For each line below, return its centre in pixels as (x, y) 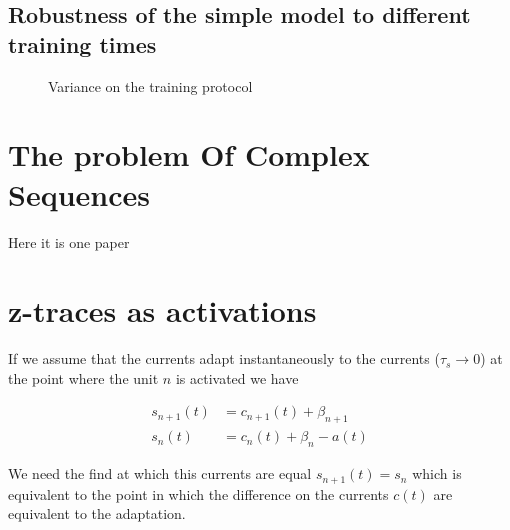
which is (437, 473)
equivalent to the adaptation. (97, 513)
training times (82, 43)
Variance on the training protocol (150, 85)
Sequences (79, 193)
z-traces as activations (162, 310)
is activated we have (237, 377)
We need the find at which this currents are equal (160, 473)
